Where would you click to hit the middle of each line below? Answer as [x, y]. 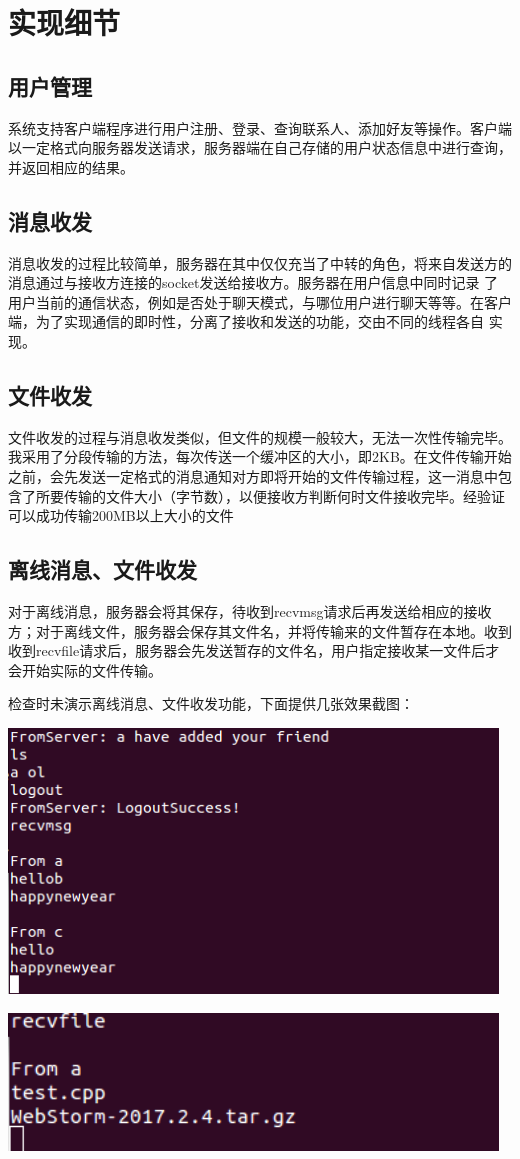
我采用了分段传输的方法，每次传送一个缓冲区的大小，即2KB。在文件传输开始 [260, 456]
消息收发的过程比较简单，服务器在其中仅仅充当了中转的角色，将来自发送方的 [260, 262]
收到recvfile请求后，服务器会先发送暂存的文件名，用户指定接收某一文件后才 [254, 650]
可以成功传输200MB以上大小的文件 [121, 515]
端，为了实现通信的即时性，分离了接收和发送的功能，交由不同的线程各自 [246, 321]
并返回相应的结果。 [71, 166]
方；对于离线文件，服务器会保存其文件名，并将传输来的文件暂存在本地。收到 [260, 630]
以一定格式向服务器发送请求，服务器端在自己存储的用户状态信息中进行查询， [260, 147]
